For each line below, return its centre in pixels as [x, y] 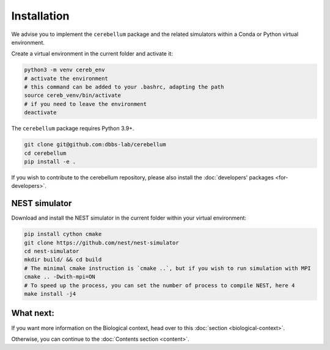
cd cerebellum [45, 153]
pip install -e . [50, 162]
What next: [33, 313]
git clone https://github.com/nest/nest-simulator [102, 243]
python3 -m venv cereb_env [64, 70]
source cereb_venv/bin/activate [73, 95]
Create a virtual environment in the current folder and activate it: [92, 54]
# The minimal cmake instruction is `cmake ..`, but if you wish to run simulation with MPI [167, 268]
